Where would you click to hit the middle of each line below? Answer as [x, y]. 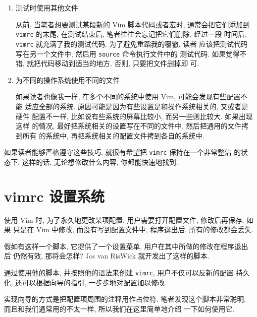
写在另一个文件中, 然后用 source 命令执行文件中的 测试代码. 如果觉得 [128, 53]
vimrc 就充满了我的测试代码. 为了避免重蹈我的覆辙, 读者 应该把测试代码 [132, 43]
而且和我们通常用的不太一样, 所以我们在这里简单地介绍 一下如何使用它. [119, 308]
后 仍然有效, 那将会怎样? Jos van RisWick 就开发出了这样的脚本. [107, 256]
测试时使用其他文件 [47, 7]
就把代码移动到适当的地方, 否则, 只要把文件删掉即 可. [113, 63]
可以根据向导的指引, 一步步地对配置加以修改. [94, 282]
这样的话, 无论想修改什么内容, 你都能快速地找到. [100, 161]
